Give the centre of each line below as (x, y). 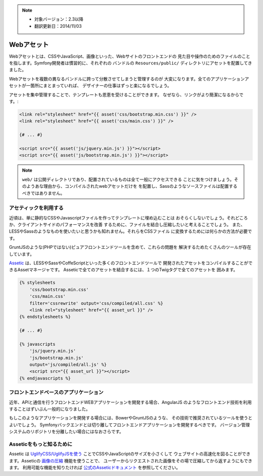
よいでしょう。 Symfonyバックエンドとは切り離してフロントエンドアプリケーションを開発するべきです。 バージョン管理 (130, 425)
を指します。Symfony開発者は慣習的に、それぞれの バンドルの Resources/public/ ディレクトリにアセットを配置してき (131, 63)
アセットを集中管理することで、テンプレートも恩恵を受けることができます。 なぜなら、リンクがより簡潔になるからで (126, 95)
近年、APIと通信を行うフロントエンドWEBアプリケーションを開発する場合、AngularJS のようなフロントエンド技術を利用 (130, 402)
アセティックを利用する (36, 208)
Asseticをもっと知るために (41, 444)
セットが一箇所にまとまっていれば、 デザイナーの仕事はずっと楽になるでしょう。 (90, 86)
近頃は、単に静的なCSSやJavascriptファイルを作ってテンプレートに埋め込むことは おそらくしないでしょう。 (118, 218)
